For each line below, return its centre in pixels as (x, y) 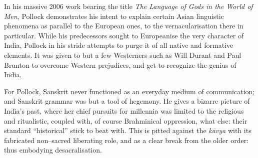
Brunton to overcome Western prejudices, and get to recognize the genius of (120, 65)
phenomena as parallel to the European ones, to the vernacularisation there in (124, 26)
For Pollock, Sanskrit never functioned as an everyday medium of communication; (129, 91)
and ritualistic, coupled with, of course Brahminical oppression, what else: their (126, 120)
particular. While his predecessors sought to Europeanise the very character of (124, 35)
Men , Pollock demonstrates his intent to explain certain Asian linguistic (114, 16)
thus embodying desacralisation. (53, 150)
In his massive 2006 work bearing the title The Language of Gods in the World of (128, 6)
